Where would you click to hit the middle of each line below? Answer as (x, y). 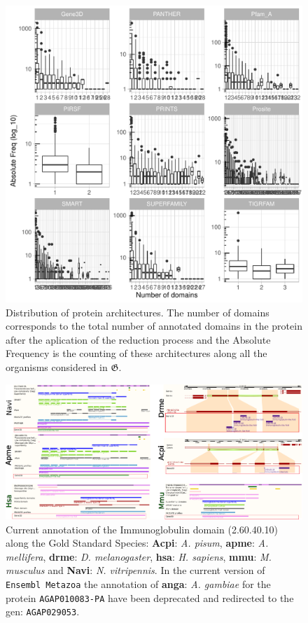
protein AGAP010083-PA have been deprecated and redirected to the (150, 597)
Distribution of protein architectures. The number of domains (138, 312)
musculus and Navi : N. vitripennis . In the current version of (135, 570)
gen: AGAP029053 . (43, 611)
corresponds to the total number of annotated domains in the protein (154, 326)
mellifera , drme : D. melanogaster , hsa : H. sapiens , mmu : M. (139, 556)
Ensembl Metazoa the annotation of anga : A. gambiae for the (138, 584)
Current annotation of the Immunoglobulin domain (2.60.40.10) (142, 529)
